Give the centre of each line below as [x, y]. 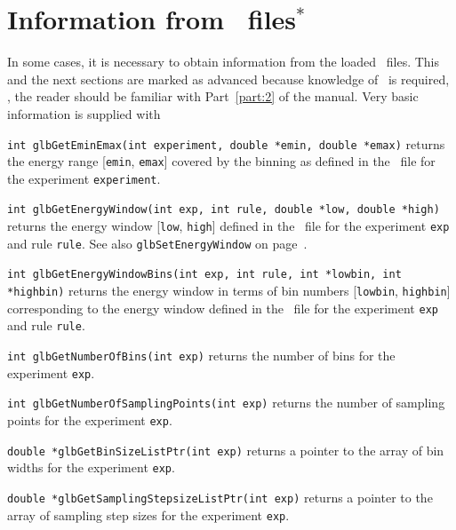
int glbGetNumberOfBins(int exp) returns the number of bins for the [201, 356]
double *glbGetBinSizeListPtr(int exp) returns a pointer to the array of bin [226, 450]
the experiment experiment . [84, 178]
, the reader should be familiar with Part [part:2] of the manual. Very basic [213, 96]
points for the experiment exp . [90, 420]
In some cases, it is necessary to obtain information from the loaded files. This [224, 62]
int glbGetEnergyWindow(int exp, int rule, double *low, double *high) [224, 210]
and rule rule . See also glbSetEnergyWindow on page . [157, 243]
